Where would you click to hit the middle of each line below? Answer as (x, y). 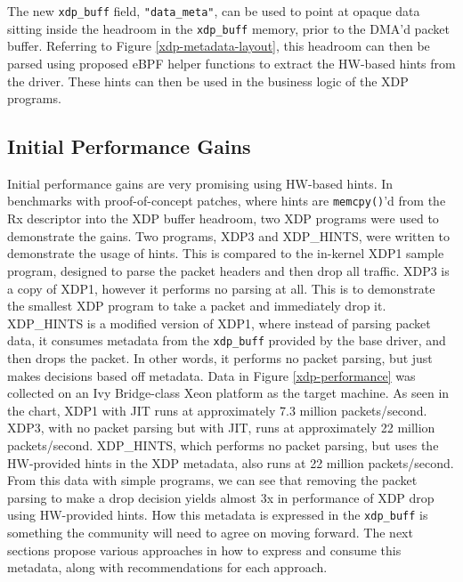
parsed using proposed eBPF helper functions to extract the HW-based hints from (231, 63)
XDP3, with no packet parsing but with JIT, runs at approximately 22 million (221, 428)
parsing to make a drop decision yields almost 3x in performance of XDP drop (221, 497)
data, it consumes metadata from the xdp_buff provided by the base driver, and (227, 340)
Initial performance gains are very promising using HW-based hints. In (200, 183)
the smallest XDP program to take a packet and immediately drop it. (197, 306)
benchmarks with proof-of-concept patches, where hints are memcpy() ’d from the (227, 201)
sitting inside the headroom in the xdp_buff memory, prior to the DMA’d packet (228, 28)
